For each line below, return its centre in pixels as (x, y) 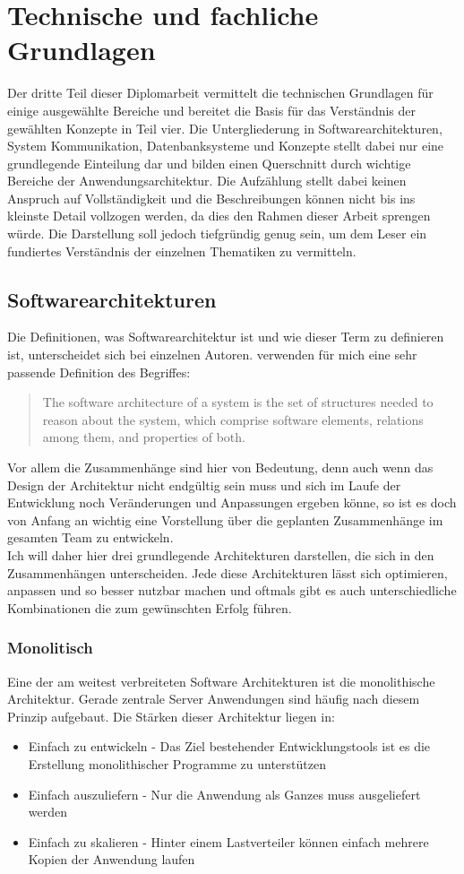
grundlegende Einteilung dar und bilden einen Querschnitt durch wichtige (209, 163)
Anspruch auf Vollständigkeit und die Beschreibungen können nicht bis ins (211, 198)
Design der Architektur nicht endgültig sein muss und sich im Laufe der (204, 485)
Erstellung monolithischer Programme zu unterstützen (177, 763)
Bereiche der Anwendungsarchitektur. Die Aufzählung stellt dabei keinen (207, 181)
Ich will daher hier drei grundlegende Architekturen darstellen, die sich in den (221, 554)
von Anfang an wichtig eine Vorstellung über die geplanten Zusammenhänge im (225, 519)
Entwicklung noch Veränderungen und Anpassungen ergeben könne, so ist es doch (232, 502)
